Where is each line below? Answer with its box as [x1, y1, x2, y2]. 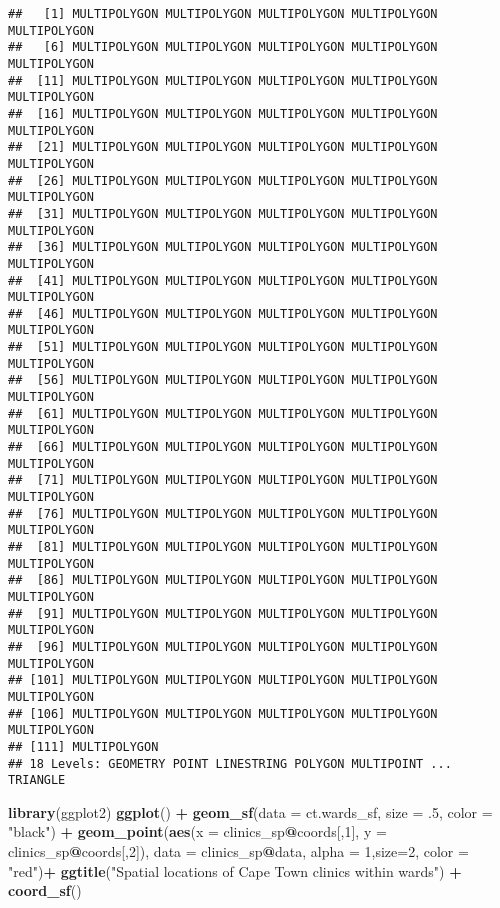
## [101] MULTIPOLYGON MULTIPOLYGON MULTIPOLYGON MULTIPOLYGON [8, 673, 438, 688]
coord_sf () [8, 880, 82, 901]
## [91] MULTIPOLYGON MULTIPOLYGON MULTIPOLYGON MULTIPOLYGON [8, 606, 438, 621]
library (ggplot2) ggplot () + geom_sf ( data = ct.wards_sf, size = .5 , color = [8, 801, 493, 822]
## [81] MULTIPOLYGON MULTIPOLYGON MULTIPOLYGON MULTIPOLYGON [8, 540, 438, 554]
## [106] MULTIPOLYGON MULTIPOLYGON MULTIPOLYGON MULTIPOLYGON [8, 706, 438, 721]
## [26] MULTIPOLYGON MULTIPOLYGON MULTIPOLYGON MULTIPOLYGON [8, 173, 438, 188]
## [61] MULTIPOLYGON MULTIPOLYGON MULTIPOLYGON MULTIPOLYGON [8, 406, 438, 421]
